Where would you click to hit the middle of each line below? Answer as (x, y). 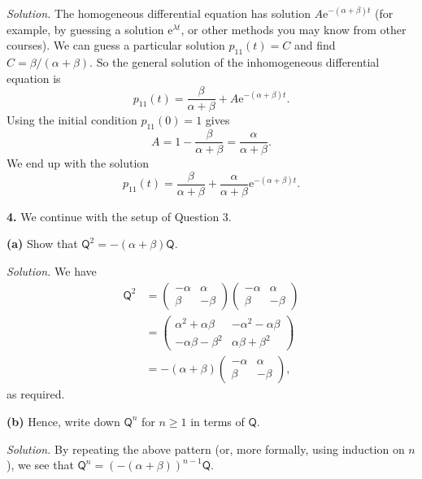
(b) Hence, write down (63, 421)
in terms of (218, 421)
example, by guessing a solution (85, 29)
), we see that (40, 465)
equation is (34, 78)
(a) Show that (42, 244)
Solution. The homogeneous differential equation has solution (159, 13)
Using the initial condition (72, 120)
